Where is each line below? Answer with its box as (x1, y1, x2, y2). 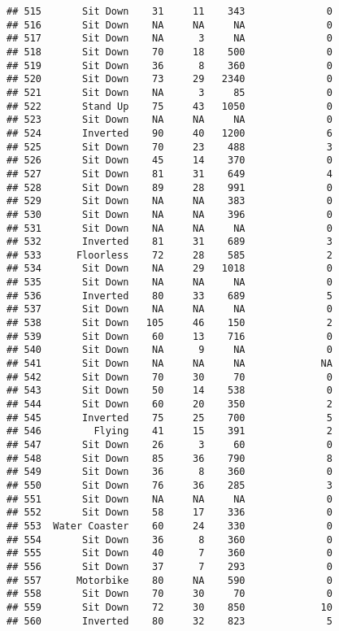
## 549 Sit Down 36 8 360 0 (7, 466, 332, 478)
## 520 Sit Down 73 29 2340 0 (7, 73, 332, 85)
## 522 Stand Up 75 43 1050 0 (7, 100, 332, 112)
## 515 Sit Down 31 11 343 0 (7, 6, 332, 17)
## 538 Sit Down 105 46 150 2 (7, 317, 332, 329)
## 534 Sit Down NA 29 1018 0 (7, 263, 332, 275)
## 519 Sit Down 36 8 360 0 (7, 59, 332, 72)
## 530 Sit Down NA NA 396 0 (7, 208, 332, 220)
